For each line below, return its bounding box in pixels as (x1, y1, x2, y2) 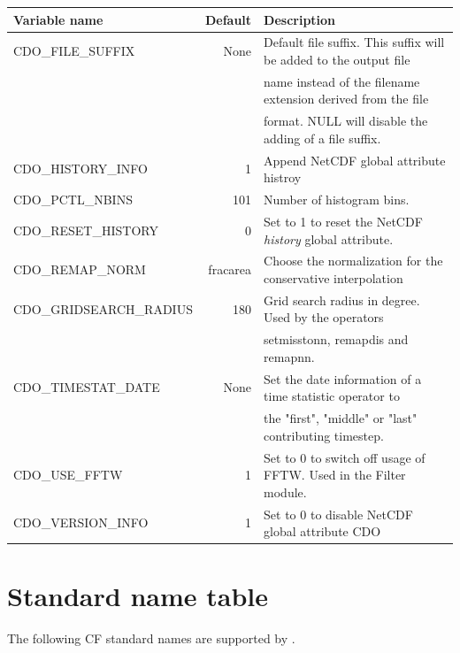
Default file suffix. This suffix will (264, 33, 445, 51)
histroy (264, 168, 302, 187)
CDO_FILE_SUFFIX (13, 42, 135, 60)
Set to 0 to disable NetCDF (264, 504, 413, 523)
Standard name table (7, 578, 268, 614)
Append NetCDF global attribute (264, 150, 446, 169)
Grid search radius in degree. (264, 290, 420, 309)
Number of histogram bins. (264, 190, 410, 209)
